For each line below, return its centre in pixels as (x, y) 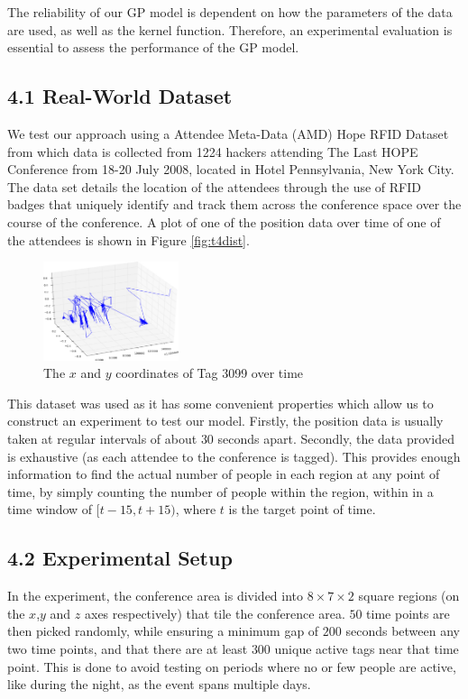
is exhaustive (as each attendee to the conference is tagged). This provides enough (234, 456)
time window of (50, 509)
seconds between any (403, 631)
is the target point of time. (302, 509)
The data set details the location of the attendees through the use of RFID (215, 186)
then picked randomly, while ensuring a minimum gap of (163, 631)
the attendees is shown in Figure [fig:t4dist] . (128, 239)
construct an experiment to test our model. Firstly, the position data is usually (225, 421)
